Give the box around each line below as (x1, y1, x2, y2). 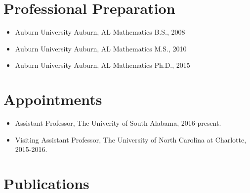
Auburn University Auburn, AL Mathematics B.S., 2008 (15, 27, 185, 37)
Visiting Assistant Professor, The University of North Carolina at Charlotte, (15, 134, 247, 145)
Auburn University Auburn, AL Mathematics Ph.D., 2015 (15, 60, 190, 70)
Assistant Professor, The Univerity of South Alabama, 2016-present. (15, 118, 221, 128)
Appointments (3, 89, 102, 109)
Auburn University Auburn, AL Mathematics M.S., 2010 (15, 43, 187, 53)
